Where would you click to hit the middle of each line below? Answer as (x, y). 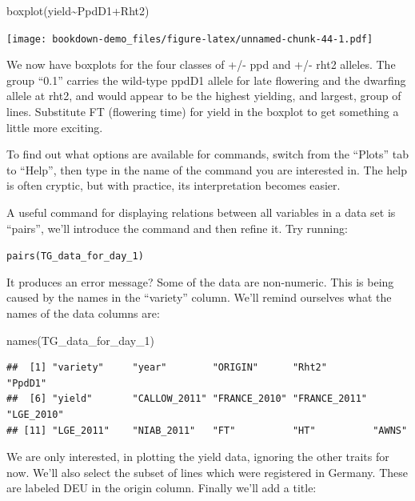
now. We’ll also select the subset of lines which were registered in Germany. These (207, 472)
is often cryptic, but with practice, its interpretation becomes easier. (174, 185)
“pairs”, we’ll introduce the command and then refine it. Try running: (177, 228)
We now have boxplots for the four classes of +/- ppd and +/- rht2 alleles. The (201, 64)
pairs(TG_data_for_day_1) (75, 257)
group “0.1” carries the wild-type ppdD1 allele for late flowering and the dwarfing (206, 80)
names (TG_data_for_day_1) (80, 340)
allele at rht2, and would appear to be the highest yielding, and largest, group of (204, 96)
